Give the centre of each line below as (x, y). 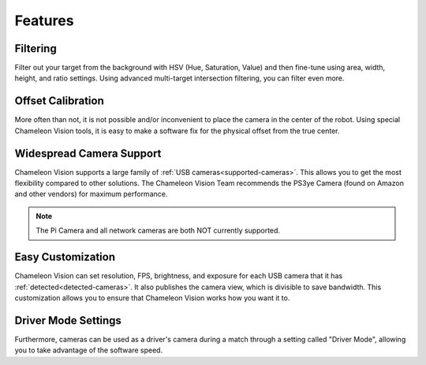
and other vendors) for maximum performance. (91, 194)
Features (44, 20)
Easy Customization (65, 257)
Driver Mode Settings (68, 320)
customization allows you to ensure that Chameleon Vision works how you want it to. (152, 298)
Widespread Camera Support (88, 153)
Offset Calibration (59, 101)
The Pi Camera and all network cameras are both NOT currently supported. (158, 231)
